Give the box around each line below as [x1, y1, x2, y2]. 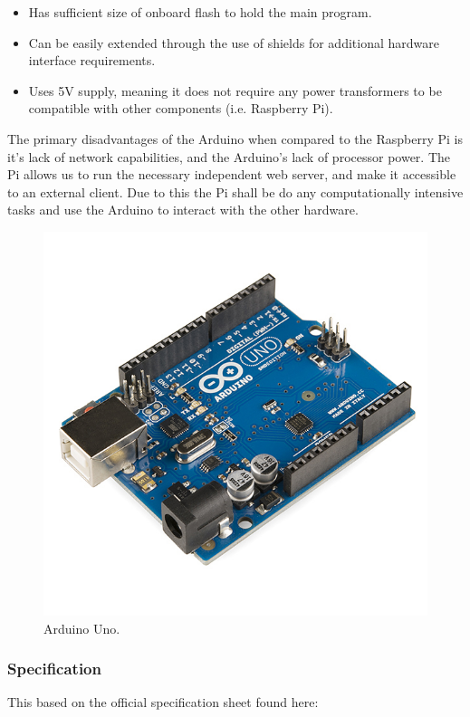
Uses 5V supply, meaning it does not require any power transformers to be [28, 81, 442, 100]
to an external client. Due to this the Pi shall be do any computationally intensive [7, 182, 464, 201]
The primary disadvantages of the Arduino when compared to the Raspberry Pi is [7, 129, 464, 148]
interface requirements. [28, 51, 156, 70]
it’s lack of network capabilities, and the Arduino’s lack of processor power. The [7, 147, 451, 166]
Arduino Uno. [43, 618, 120, 637]
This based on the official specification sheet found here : [7, 693, 319, 712]
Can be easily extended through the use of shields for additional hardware [28, 33, 439, 52]
